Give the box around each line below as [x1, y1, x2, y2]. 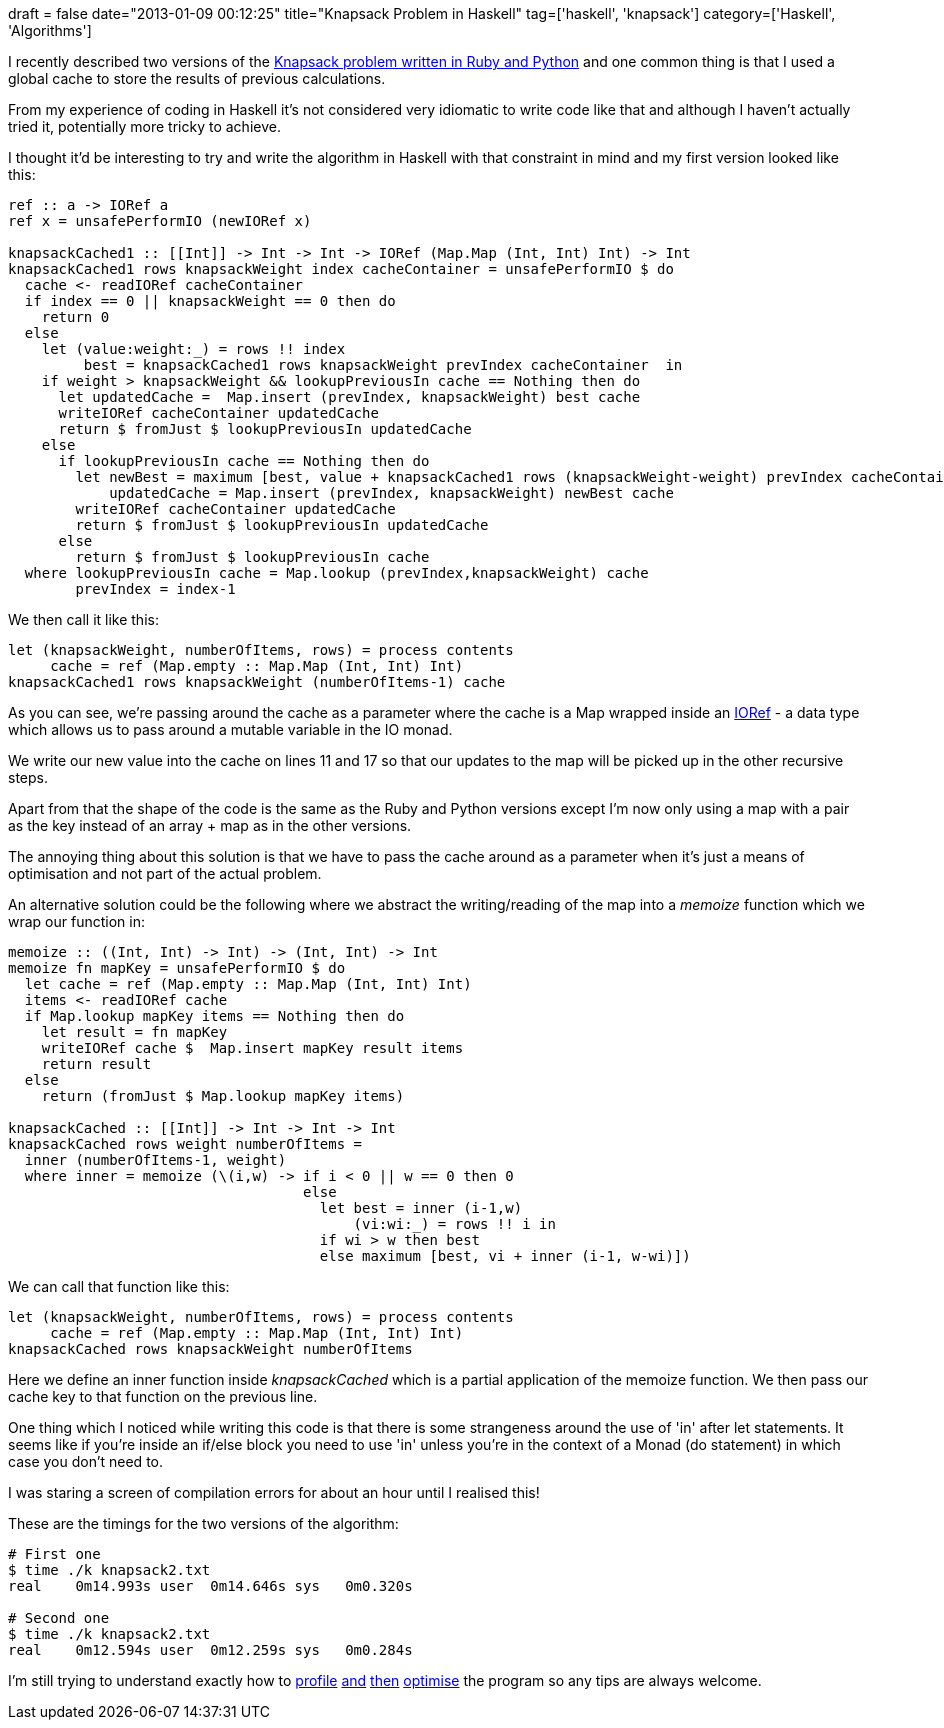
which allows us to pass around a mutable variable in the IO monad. [8, 721, 453, 738]
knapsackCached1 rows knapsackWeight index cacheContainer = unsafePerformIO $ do [8, 261, 674, 277]
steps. [8, 769, 48, 786]
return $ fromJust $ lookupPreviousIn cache [75, 549, 430, 565]
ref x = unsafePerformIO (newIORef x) [8, 213, 312, 229]
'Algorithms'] [8, 22, 92, 39]
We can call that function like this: [8, 1278, 230, 1295]
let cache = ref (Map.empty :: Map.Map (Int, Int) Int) [24, 976, 472, 992]
